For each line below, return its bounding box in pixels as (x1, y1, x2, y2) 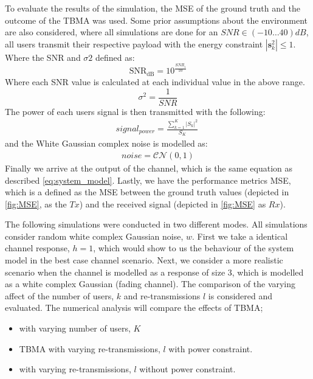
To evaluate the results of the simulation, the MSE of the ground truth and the (5, 2, 300, 14)
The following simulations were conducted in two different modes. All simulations (5, 218, 308, 231)
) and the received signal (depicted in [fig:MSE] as (79, 197, 266, 210)
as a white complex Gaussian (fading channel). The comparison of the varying (5, 277, 296, 290)
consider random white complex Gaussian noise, (5, 229, 184, 242)
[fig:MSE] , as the (5, 197, 67, 210)
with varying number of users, (19, 322, 131, 335)
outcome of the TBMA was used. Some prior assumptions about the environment (5, 13, 308, 26)
